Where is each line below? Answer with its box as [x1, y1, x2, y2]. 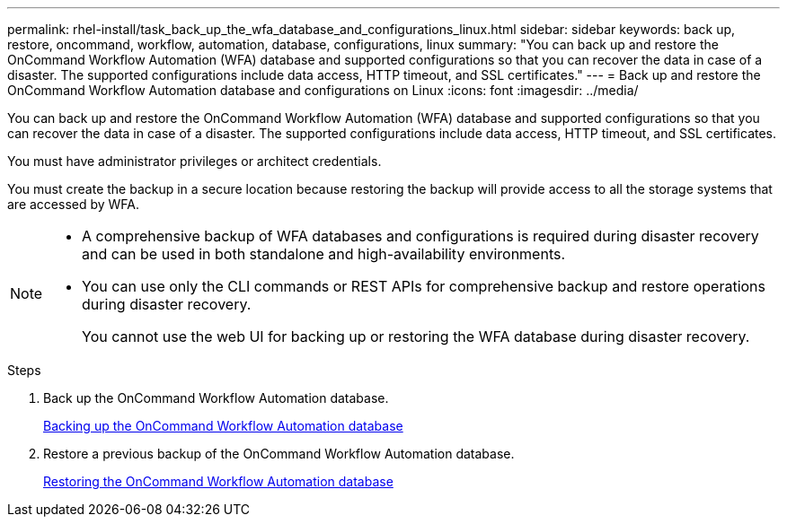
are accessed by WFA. [7, 196, 140, 212]
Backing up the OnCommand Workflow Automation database [43, 418, 403, 433]
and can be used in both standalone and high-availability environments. [82, 245, 566, 263]
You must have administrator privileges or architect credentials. [7, 153, 382, 169]
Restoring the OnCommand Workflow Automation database [43, 474, 393, 489]
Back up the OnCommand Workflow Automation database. [43, 390, 389, 406]
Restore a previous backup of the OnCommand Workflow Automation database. [43, 446, 515, 461]
